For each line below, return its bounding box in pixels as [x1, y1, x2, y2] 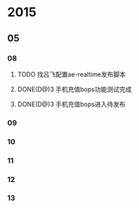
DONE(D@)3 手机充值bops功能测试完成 [17, 85, 132, 93]
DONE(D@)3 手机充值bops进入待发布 [17, 100, 126, 108]
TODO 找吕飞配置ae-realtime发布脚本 [17, 70, 126, 78]
